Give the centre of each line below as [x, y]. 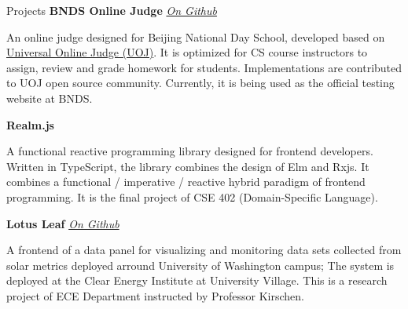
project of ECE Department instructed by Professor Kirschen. [155, 295]
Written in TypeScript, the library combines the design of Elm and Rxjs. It [188, 166]
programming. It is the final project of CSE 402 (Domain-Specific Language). [192, 196]
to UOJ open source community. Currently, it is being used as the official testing [200, 83]
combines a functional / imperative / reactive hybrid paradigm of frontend [186, 182]
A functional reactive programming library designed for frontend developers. [190, 151]
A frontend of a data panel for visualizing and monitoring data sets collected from [204, 250]
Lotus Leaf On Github [63, 223]
